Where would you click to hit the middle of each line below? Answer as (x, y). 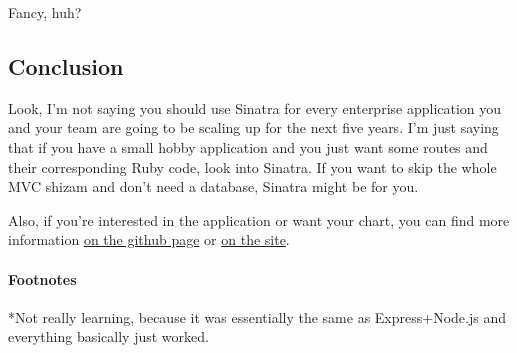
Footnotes (42, 278)
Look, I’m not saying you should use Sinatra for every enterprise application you (255, 107)
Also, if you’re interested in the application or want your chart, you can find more (259, 219)
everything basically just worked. (108, 336)
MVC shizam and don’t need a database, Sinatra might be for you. (213, 186)
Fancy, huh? (45, 12)
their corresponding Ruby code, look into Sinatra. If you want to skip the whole (252, 166)
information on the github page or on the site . (149, 239)
